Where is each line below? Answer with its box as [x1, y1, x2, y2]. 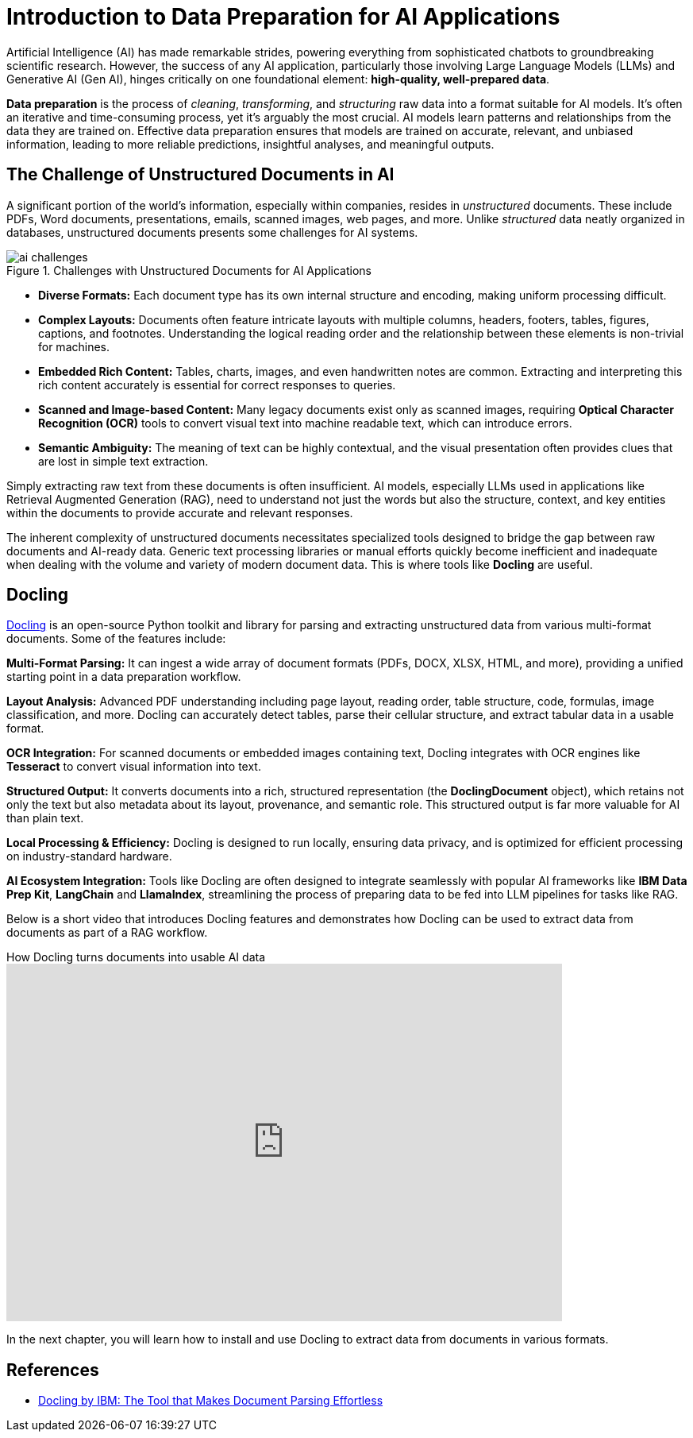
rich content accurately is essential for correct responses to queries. [38, 377, 396, 392]
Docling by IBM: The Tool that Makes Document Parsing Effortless [38, 1394, 383, 1408]
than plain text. [6, 811, 84, 825]
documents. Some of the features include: [6, 632, 226, 646]
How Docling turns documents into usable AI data [6, 950, 265, 964]
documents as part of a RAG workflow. [6, 926, 208, 940]
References [6, 1359, 99, 1380]
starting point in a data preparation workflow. [6, 670, 241, 684]
